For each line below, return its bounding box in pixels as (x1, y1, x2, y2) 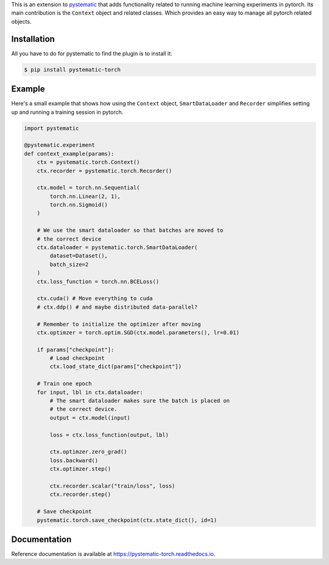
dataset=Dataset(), (49, 253, 108, 259)
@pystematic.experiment (24, 142, 96, 149)
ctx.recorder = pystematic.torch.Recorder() (37, 167, 172, 174)
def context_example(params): (24, 150, 115, 157)
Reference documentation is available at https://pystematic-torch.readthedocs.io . (11, 550, 216, 558)
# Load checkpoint (49, 355, 105, 362)
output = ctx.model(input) (49, 414, 130, 421)
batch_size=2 (49, 261, 89, 268)
